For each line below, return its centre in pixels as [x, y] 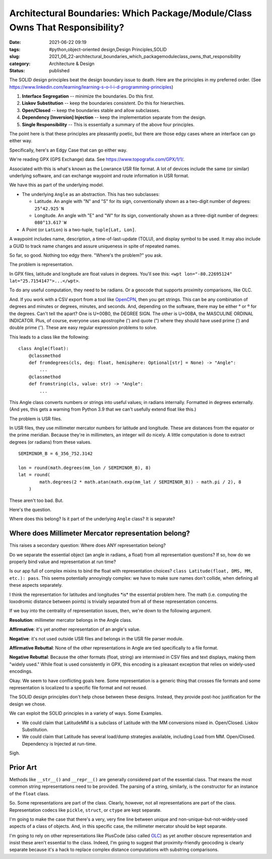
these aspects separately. [36, 585]
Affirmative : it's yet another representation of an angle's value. [75, 629]
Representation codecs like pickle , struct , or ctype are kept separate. [85, 810]
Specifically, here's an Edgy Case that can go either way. [69, 150]
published [59, 70]
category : [20, 64]
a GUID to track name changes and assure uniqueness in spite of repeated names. [95, 246]
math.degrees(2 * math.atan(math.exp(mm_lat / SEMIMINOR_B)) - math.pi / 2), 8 [141, 482]
